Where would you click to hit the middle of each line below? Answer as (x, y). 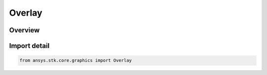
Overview (24, 30)
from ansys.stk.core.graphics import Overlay (76, 61)
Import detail (29, 46)
